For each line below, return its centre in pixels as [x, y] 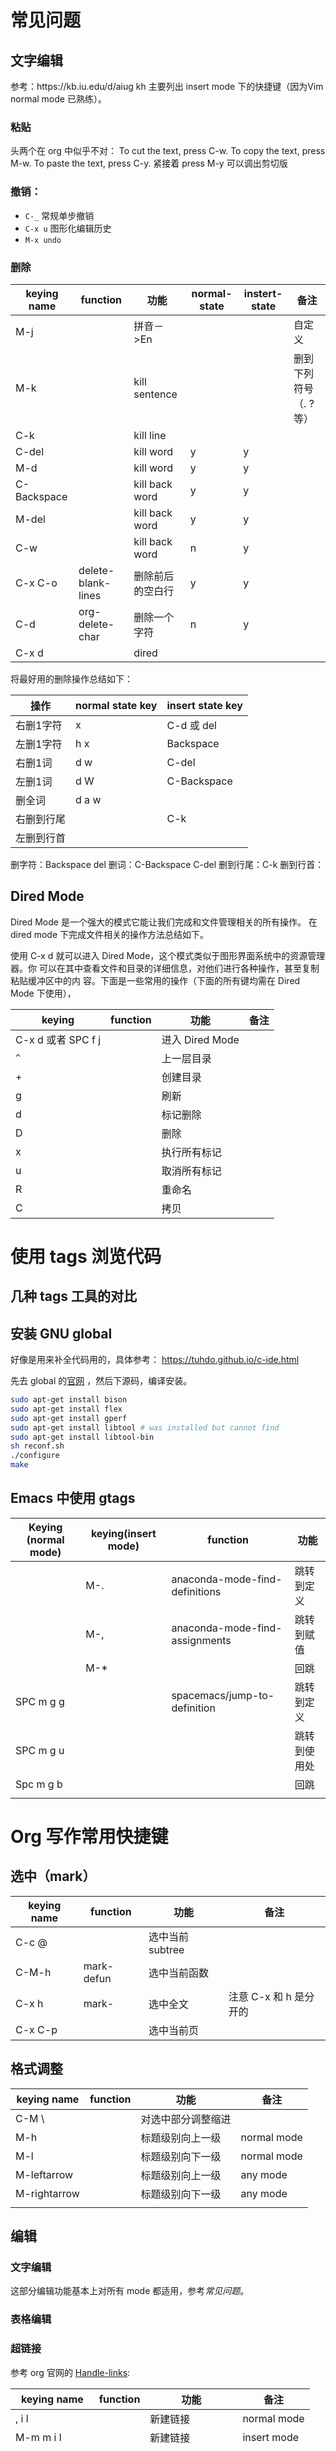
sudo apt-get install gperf [69, 1418]
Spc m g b [39, 1784]
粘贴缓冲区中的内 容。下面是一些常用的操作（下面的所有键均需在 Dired [155, 980]
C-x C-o [36, 583]
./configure [35, 1456]
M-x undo [43, 240]
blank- [95, 583]
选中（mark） [53, 1876]
